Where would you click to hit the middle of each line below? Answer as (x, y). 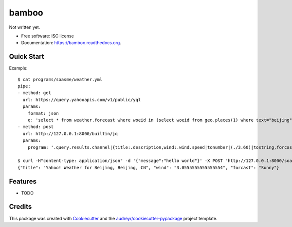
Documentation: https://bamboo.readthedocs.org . (71, 43)
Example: (18, 68)
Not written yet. (25, 27)
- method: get (34, 93)
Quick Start (27, 57)
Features (23, 181)
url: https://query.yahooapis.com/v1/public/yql (82, 100)
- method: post (36, 127)
